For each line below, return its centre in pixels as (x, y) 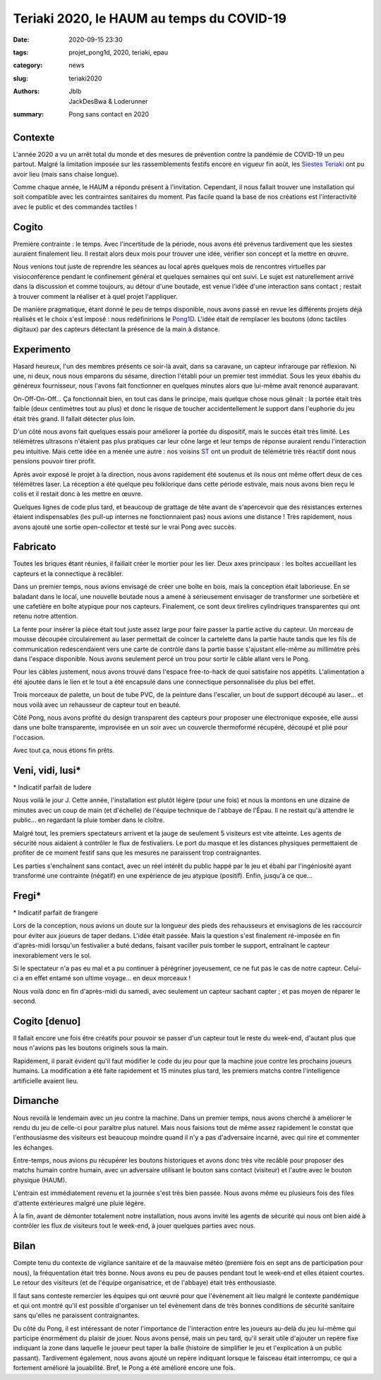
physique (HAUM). (40, 1180)
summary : (29, 114)
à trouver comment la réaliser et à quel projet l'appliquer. (95, 296)
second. (25, 1001)
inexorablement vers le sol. (52, 955)
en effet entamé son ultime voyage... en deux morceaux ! (108, 978)
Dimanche (36, 1101)
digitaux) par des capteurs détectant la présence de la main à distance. (116, 329)
